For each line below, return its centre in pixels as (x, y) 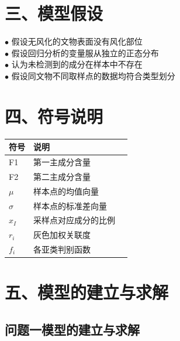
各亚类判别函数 (62, 249)
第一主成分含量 (62, 161)
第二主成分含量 (62, 176)
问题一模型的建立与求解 (72, 329)
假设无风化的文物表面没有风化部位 (77, 41)
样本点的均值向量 (66, 191)
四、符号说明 (54, 116)
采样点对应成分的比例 (74, 220)
